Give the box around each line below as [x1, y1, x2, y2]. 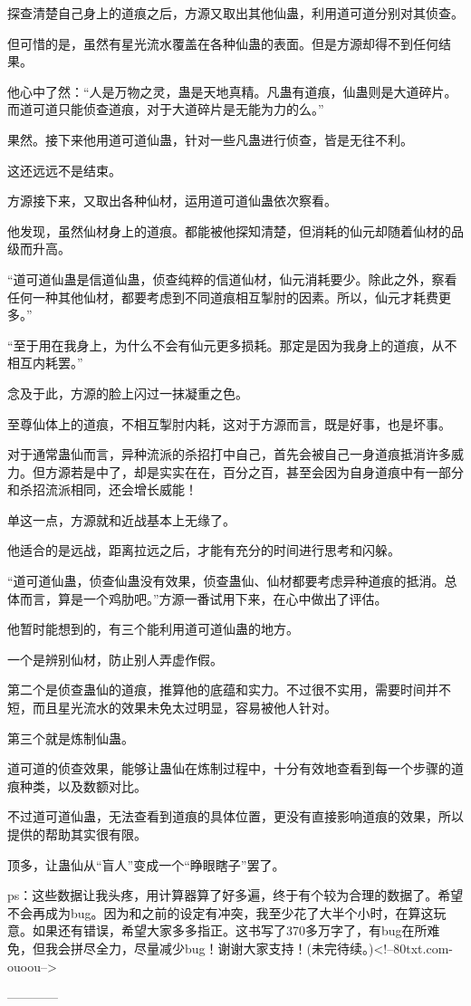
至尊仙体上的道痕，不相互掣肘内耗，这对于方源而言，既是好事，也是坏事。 [7, 414, 451, 433]
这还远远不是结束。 [7, 160, 121, 179]
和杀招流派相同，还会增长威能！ [7, 480, 197, 499]
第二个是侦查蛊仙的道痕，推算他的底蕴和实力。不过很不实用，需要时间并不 [7, 680, 451, 699]
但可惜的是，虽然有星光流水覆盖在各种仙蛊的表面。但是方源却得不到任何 [7, 34, 438, 53]
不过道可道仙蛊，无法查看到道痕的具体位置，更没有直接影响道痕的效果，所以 [7, 807, 464, 826]
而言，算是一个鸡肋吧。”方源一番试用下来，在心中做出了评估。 [19, 589, 388, 608]
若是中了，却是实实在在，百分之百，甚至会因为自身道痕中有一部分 [70, 462, 464, 481]
